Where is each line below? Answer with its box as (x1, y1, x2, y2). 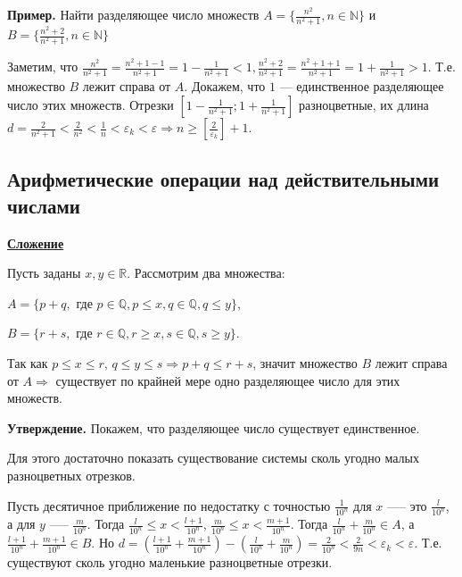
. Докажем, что (184, 77, 266, 96)
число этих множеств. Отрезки (7, 96, 174, 114)
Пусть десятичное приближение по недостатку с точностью (7, 496, 331, 514)
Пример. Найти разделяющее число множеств (7, 5, 260, 23)
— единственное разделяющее (279, 77, 444, 96)
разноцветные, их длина (299, 96, 429, 114)
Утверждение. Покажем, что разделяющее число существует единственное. (7, 418, 420, 437)
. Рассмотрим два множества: (127, 263, 285, 282)
